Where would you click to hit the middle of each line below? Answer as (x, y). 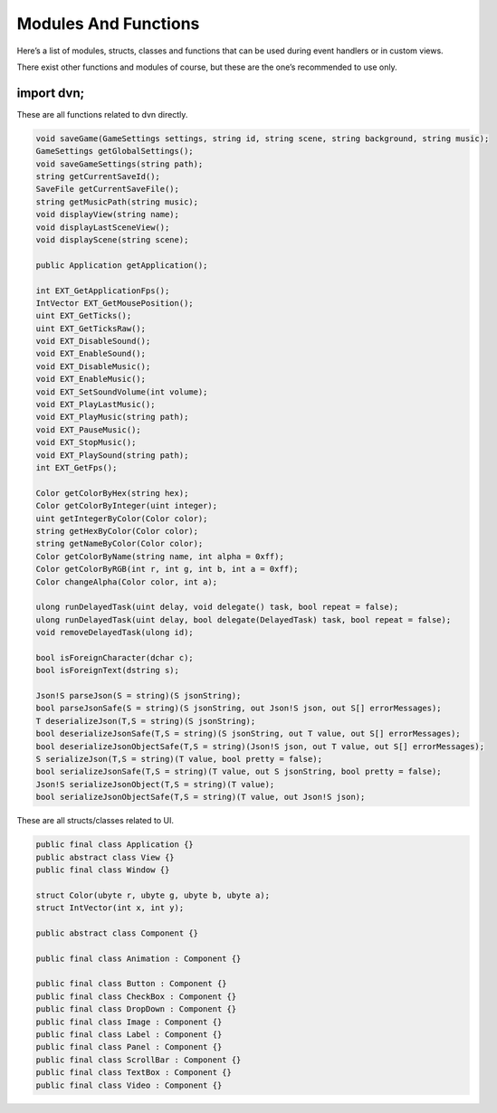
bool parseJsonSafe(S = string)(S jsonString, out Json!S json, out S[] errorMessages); (239, 709)
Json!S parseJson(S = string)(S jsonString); (139, 696)
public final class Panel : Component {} (129, 1047)
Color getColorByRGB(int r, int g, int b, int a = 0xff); (167, 569)
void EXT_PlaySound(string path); (112, 455)
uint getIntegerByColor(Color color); (122, 518)
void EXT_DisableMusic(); (93, 366)
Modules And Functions (108, 24)
